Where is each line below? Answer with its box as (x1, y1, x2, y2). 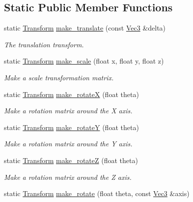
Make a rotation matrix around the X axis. (4, 105, 133, 116)
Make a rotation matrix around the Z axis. (4, 171, 132, 182)
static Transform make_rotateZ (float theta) (4, 155, 138, 165)
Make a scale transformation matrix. (4, 72, 114, 82)
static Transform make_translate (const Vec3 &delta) (4, 23, 166, 33)
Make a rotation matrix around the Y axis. (4, 138, 133, 149)
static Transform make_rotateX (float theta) (4, 89, 139, 99)
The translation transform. (4, 39, 84, 49)
